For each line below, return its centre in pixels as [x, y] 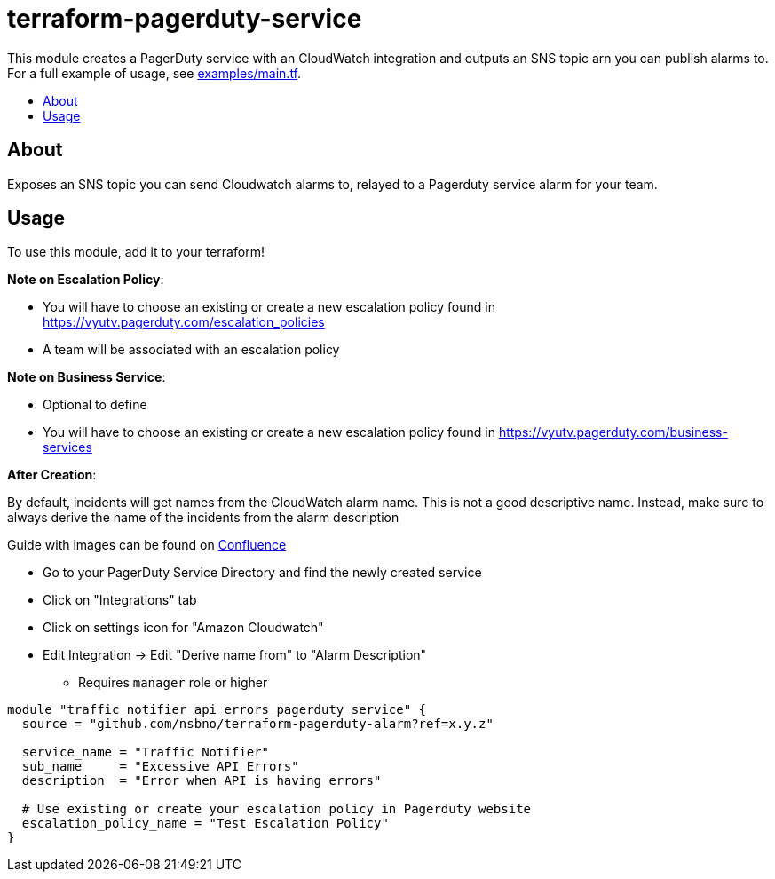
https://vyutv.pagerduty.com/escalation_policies [184, 322]
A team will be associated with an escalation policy [191, 350]
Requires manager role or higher [173, 683]
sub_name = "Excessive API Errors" [160, 767]
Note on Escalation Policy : [86, 280]
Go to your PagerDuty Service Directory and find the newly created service [262, 573]
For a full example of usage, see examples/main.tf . [154, 73]
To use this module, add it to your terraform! [136, 252]
